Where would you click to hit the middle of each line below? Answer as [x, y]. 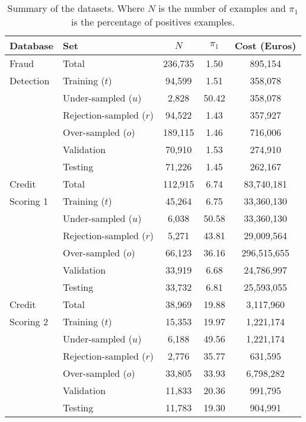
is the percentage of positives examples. [153, 22]
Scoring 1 [29, 201]
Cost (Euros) [265, 45]
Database [32, 45]
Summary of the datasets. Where [76, 8]
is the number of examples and [222, 8]
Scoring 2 [29, 321]
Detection [30, 80]
